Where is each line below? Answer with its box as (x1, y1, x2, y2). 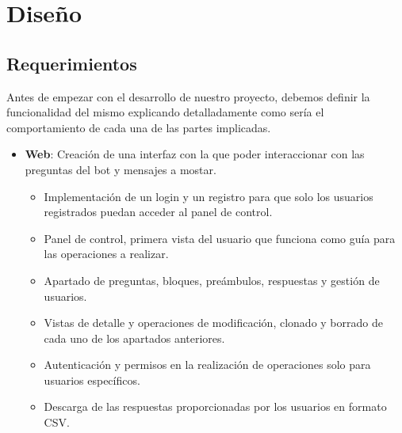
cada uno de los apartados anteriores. (44, 329, 225, 346)
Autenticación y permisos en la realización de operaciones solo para (44, 356, 371, 373)
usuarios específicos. (44, 371, 140, 388)
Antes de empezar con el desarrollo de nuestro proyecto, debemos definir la (6, 88, 370, 104)
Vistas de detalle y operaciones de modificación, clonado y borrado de (44, 314, 383, 331)
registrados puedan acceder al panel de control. (44, 203, 273, 220)
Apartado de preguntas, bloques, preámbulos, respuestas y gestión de (44, 272, 380, 288)
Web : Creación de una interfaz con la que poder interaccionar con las (25, 146, 365, 162)
